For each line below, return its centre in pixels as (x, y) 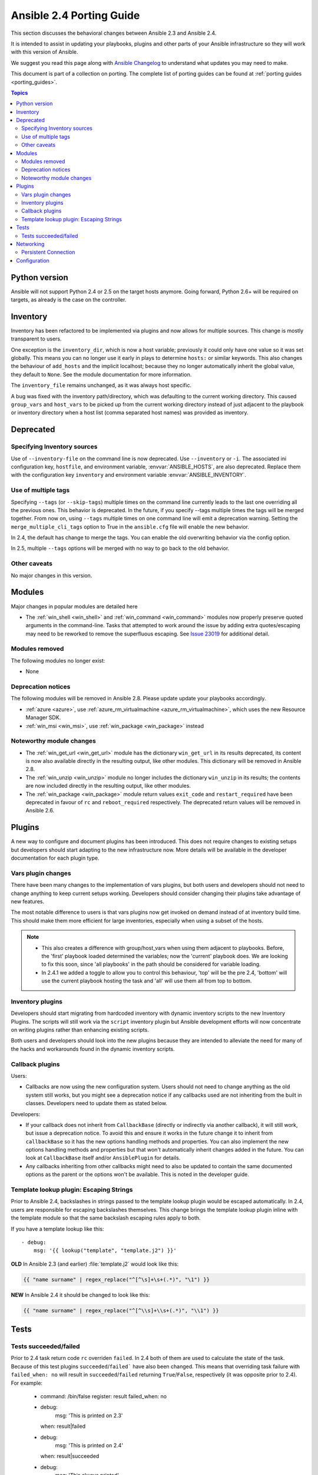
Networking (30, 244)
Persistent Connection (48, 252)
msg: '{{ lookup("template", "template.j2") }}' (105, 1251)
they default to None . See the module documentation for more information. (101, 374)
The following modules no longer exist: (58, 660)
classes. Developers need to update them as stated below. (97, 1103)
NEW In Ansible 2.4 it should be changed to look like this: (80, 1294)
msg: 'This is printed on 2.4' (89, 1445)
